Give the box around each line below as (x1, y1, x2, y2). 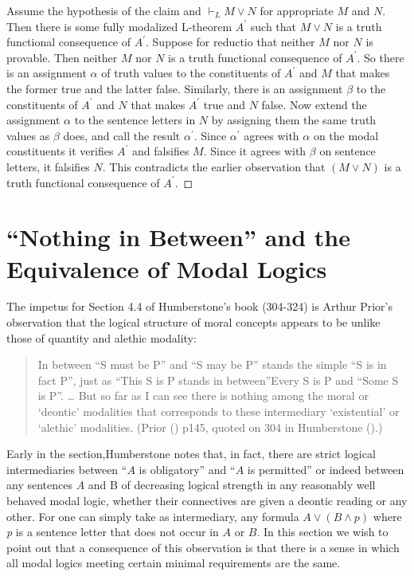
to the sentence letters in (74, 112, 196, 128)
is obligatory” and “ (139, 460, 236, 477)
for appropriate (260, 2, 334, 18)
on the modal (313, 127, 379, 143)
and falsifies (132, 143, 189, 159)
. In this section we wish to (256, 523, 389, 540)
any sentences (6, 476, 72, 493)
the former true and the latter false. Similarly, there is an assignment (6, 80, 343, 96)
